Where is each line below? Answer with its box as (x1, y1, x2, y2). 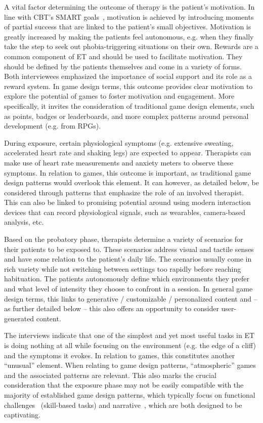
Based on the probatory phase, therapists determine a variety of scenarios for (4, 234, 243, 244)
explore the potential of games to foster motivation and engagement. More (4, 91, 235, 101)
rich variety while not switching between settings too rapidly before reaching (4, 263, 241, 274)
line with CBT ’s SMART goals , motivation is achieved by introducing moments (4, 11, 254, 22)
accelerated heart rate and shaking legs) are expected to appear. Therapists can (4, 147, 251, 158)
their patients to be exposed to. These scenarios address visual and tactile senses (4, 243, 254, 254)
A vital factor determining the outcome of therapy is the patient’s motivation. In (4, 2, 255, 12)
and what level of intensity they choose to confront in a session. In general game (4, 283, 253, 294)
